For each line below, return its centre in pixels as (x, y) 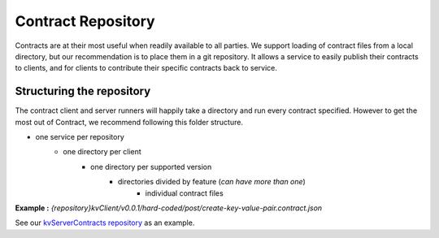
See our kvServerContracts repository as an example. (105, 223)
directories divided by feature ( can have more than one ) (212, 182)
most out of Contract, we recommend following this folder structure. (129, 122)
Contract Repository (85, 21)
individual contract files (184, 193)
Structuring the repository (83, 91)
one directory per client (102, 152)
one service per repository (80, 137)
